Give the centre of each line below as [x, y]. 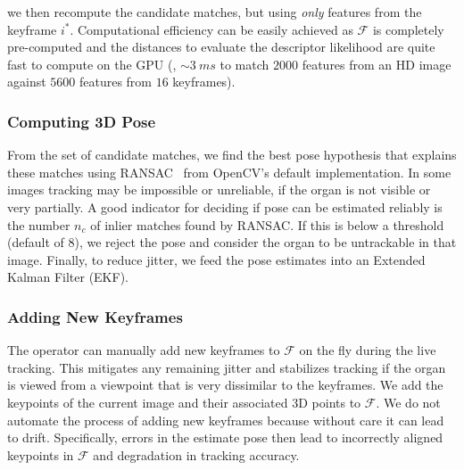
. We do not [408, 402]
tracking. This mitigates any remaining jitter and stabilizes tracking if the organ [227, 367]
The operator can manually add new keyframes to [144, 350]
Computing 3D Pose [82, 121]
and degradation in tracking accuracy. [196, 454]
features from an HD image [377, 64]
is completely [408, 29]
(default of [36, 242]
